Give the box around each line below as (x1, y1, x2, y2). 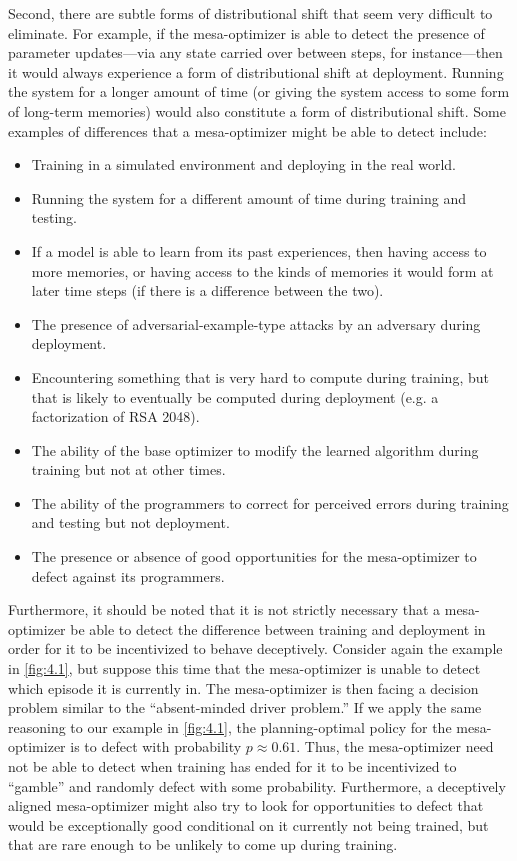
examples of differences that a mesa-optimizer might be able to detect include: (8, 120, 487, 141)
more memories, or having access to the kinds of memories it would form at (31, 260, 494, 281)
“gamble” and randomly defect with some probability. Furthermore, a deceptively (8, 775, 506, 796)
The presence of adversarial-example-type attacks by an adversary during (31, 313, 481, 334)
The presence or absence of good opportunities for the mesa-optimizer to (31, 546, 477, 567)
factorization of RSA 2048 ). (31, 406, 200, 427)
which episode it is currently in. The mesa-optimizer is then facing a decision (8, 677, 479, 698)
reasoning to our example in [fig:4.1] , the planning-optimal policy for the (8, 716, 452, 737)
